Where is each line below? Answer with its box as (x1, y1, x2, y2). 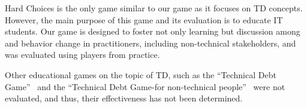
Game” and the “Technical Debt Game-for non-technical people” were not (5, 80, 285, 92)
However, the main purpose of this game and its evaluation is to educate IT (5, 13, 283, 26)
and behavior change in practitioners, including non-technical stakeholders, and (5, 36, 296, 49)
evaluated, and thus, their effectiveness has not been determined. (5, 92, 243, 104)
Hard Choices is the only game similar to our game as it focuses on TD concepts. (5, 2, 303, 14)
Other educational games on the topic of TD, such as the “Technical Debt (5, 68, 276, 81)
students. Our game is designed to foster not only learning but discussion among (5, 25, 300, 38)
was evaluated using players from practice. (5, 48, 160, 61)
